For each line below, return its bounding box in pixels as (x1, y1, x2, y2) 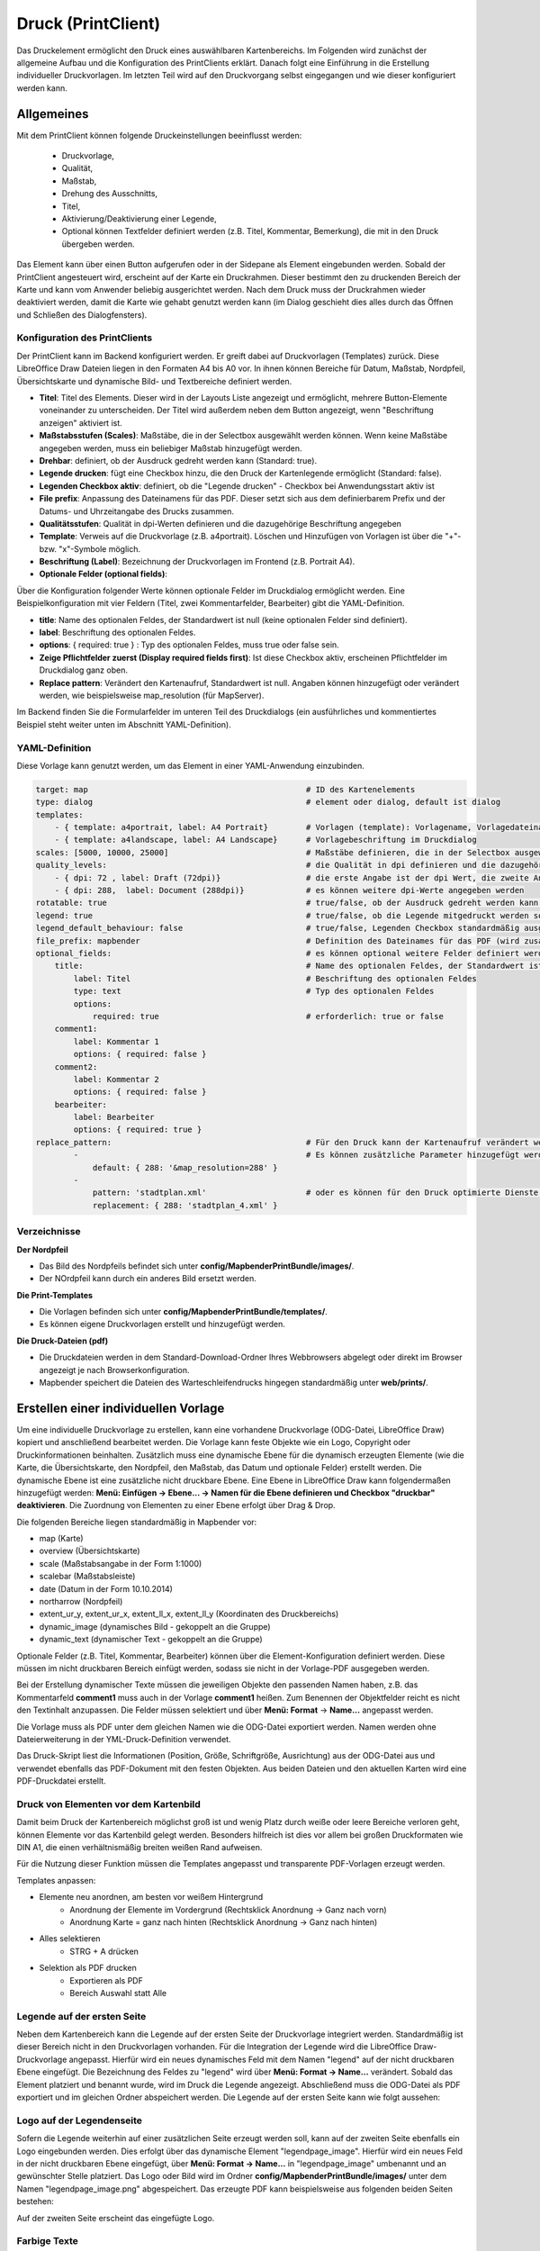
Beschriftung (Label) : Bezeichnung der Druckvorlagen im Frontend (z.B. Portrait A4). (39, 556, 355, 567)
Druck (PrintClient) (16, 14, 161, 33)
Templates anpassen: (16, 1875, 96, 1885)
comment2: (54, 1062, 98, 1071)
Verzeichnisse (16, 1225, 81, 1238)
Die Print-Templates (16, 1289, 94, 1300)
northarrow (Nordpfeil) (39, 1596, 123, 1607)
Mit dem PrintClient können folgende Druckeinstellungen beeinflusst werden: (16, 130, 302, 140)
